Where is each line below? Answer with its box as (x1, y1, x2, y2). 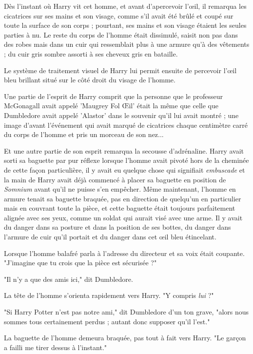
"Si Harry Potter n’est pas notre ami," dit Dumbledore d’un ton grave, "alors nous (4, 307, 249, 317)
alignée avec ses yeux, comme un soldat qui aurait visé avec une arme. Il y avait (4, 212, 243, 222)
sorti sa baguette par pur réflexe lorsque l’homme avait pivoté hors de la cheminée (4, 155, 249, 165)
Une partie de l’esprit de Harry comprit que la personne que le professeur (4, 91, 223, 101)
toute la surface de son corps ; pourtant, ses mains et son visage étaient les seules (4, 20, 247, 30)
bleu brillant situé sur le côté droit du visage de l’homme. (4, 75, 175, 85)
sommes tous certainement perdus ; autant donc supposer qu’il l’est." (4, 316, 210, 326)
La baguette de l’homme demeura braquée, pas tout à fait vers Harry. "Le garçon (4, 333, 246, 343)
